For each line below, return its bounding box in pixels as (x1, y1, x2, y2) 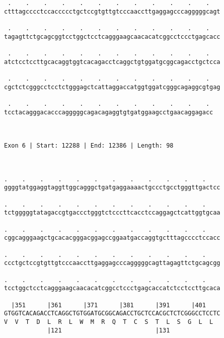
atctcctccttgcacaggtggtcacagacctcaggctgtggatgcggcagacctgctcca (4, 58, 220, 65)
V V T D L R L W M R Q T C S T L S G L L (4, 318, 213, 325)
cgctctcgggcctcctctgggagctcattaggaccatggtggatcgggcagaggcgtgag (4, 83, 220, 91)
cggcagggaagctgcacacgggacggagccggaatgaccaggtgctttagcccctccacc (4, 234, 220, 242)
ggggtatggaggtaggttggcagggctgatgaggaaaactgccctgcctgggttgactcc (4, 184, 220, 191)
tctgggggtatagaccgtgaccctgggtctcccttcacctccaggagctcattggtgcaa (4, 209, 220, 217)
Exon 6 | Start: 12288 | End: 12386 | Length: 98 (4, 142, 174, 150)
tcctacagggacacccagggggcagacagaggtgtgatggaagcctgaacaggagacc (4, 108, 213, 116)
